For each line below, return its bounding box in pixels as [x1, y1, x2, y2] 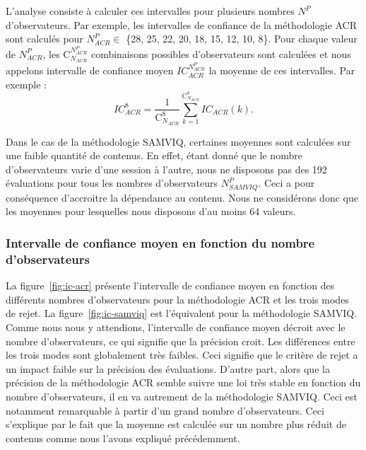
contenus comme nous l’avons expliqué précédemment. [6, 430, 240, 445]
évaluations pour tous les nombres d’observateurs [6, 175, 218, 190]
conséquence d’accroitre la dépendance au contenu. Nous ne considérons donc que [6, 190, 358, 204]
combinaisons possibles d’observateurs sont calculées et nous [90, 46, 351, 61]
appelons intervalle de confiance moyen [6, 63, 174, 78]
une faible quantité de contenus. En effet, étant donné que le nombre [6, 148, 302, 163]
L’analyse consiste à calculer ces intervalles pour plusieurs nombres [6, 4, 295, 18]
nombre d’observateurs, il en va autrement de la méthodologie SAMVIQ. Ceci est [6, 388, 358, 403]
